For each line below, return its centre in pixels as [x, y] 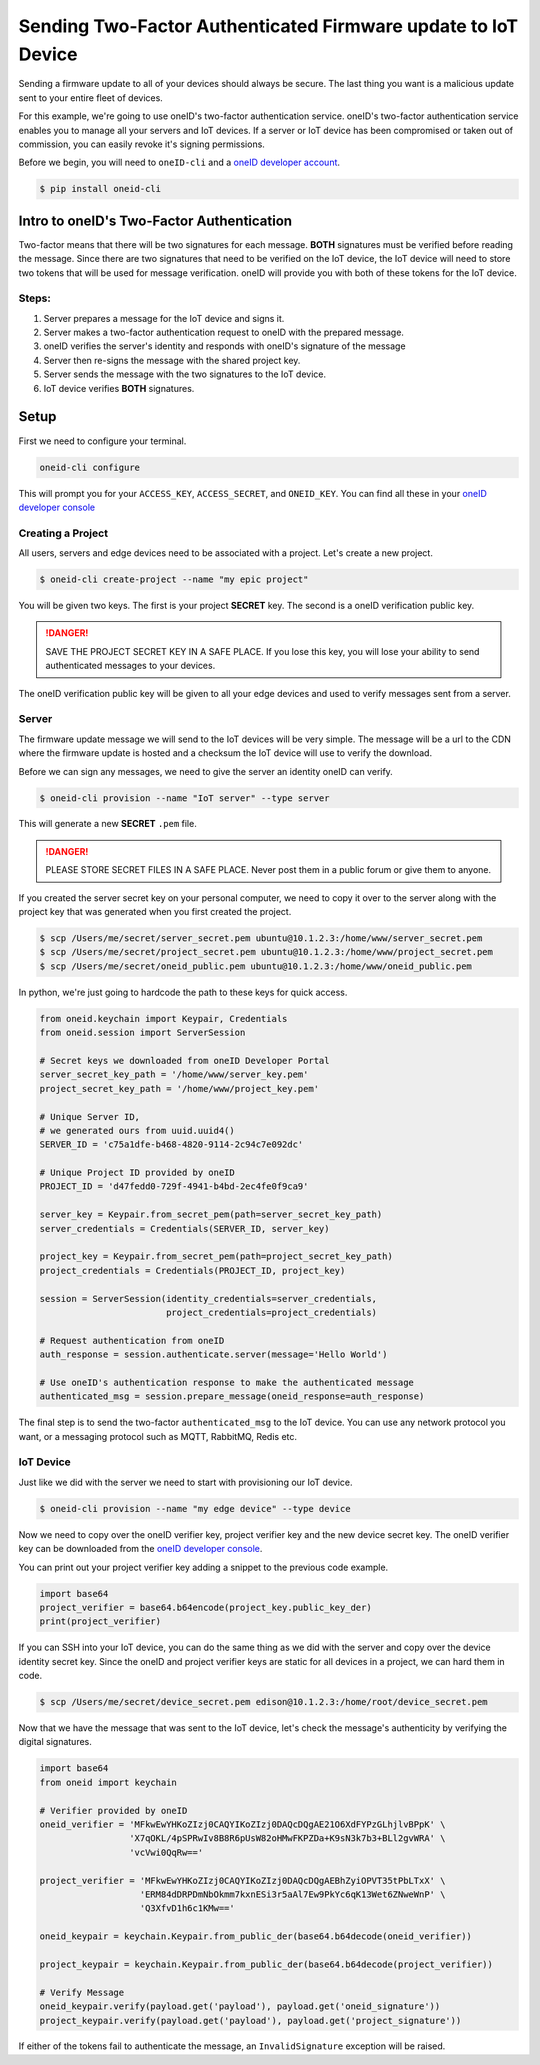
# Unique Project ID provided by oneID [137, 1173]
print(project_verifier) [100, 1621]
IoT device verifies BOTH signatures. [119, 388]
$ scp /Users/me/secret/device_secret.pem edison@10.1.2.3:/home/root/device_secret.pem [264, 1702]
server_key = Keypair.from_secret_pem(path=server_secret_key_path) [211, 1214]
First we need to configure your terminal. [102, 441]
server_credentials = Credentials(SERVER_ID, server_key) [184, 1228]
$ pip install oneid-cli [100, 189]
